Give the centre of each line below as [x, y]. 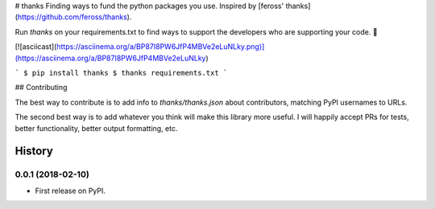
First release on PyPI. [70, 191]
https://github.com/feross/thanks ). [75, 17]
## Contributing [41, 88]
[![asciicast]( [36, 47]
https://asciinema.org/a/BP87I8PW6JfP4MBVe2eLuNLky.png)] [161, 47]
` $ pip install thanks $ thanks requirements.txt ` [121, 73]
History [34, 152]
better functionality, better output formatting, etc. [96, 128]
